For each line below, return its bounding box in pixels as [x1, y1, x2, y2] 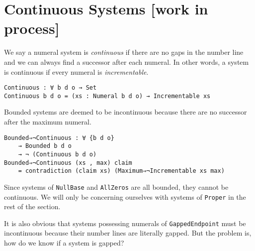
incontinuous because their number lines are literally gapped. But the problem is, [4, 228, 252, 238]
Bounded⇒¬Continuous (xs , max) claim [4, 159, 132, 166]
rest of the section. [4, 201, 61, 212]
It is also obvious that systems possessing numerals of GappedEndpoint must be [4, 218, 246, 228]
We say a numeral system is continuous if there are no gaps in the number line [4, 47, 244, 57]
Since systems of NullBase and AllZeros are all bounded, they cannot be [4, 181, 229, 192]
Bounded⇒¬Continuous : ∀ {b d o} [4, 134, 114, 141]
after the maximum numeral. [4, 117, 91, 126]
